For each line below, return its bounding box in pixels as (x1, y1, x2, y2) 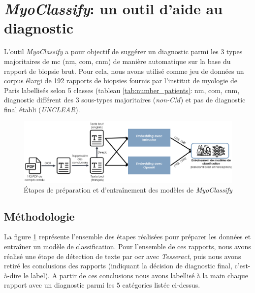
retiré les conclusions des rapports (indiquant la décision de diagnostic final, (4, 260, 232, 271)
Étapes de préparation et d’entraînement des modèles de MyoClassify (24, 184, 232, 195)
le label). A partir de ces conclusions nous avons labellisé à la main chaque (23, 270, 248, 280)
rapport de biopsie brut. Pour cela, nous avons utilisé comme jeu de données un (4, 65, 244, 76)
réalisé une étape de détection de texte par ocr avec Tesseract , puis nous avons (4, 251, 241, 261)
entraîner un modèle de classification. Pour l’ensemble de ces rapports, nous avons (4, 241, 251, 252)
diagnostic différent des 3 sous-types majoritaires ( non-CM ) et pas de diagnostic (4, 95, 246, 105)
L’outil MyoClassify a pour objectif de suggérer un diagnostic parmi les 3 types (4, 46, 243, 57)
